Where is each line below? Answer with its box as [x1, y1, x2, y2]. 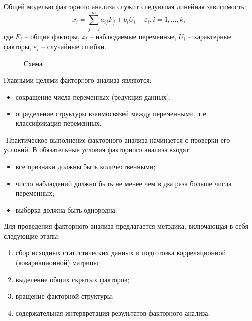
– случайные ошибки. [41, 41, 107, 52]
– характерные [188, 31, 232, 41]
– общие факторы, [24, 31, 80, 41]
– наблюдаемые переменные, [90, 31, 177, 41]
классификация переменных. [15, 118, 102, 128]
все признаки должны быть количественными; [15, 161, 156, 171]
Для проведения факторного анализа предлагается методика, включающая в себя [4, 221, 248, 231]
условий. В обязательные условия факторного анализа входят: [4, 144, 191, 155]
